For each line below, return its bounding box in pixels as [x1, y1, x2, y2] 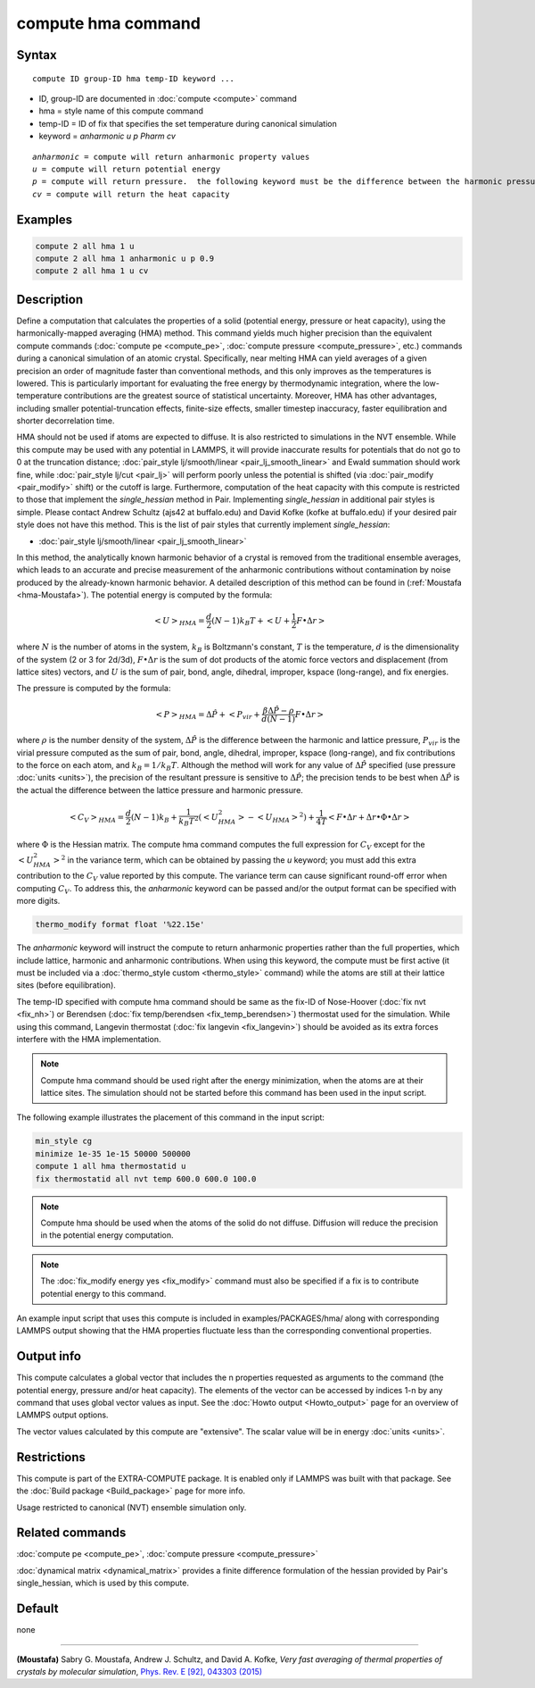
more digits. [16, 896, 61, 907]
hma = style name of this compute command [38, 105, 204, 116]
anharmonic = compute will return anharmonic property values [32, 152, 310, 162]
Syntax [16, 47, 57, 63]
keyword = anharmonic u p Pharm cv [38, 130, 176, 142]
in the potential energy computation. [40, 1230, 174, 1241]
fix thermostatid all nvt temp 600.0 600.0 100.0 [35, 1174, 257, 1183]
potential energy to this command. [40, 1288, 167, 1299]
